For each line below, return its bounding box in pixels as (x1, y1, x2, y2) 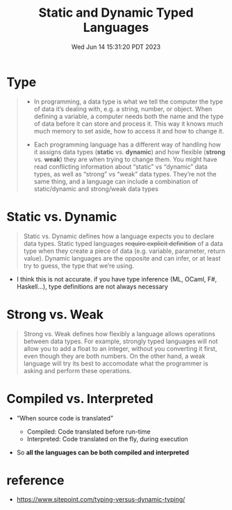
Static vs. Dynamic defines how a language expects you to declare (23, 231, 215, 240)
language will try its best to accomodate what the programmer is (23, 359, 209, 368)
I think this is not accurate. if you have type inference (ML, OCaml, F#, (16, 274, 217, 283)
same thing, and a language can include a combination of (33, 177, 199, 186)
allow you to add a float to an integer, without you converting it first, (23, 344, 217, 352)
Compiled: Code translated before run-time (26, 427, 151, 436)
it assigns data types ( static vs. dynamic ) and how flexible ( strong (33, 147, 226, 156)
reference (6, 472, 65, 488)
